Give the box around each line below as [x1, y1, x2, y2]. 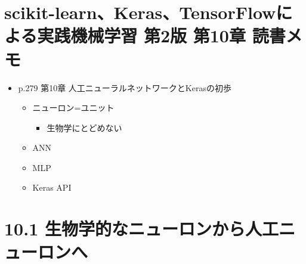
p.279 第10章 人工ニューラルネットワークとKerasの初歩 [18, 81, 231, 94]
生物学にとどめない [47, 121, 122, 133]
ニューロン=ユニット [32, 101, 115, 114]
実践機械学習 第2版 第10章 [37, 23, 246, 48]
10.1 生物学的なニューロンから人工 [4, 216, 279, 241]
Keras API [32, 181, 72, 194]
